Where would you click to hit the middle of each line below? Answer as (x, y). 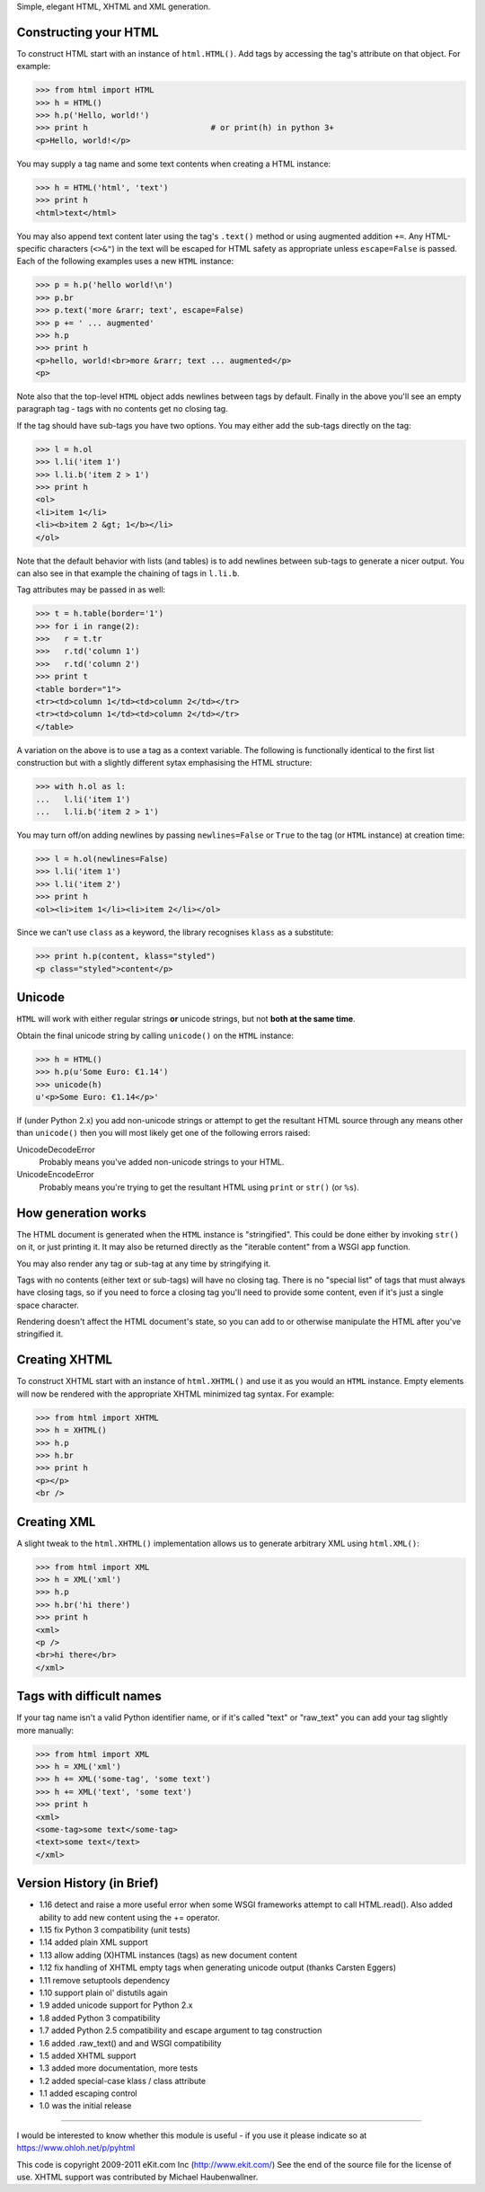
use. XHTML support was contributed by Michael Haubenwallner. (137, 2177)
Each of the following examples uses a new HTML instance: (125, 262)
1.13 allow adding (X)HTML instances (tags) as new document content (168, 1955)
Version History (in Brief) (88, 1883)
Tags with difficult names (89, 1696)
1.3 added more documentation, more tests (119, 2068)
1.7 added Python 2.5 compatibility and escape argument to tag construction (181, 2030)
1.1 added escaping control (88, 2093)
